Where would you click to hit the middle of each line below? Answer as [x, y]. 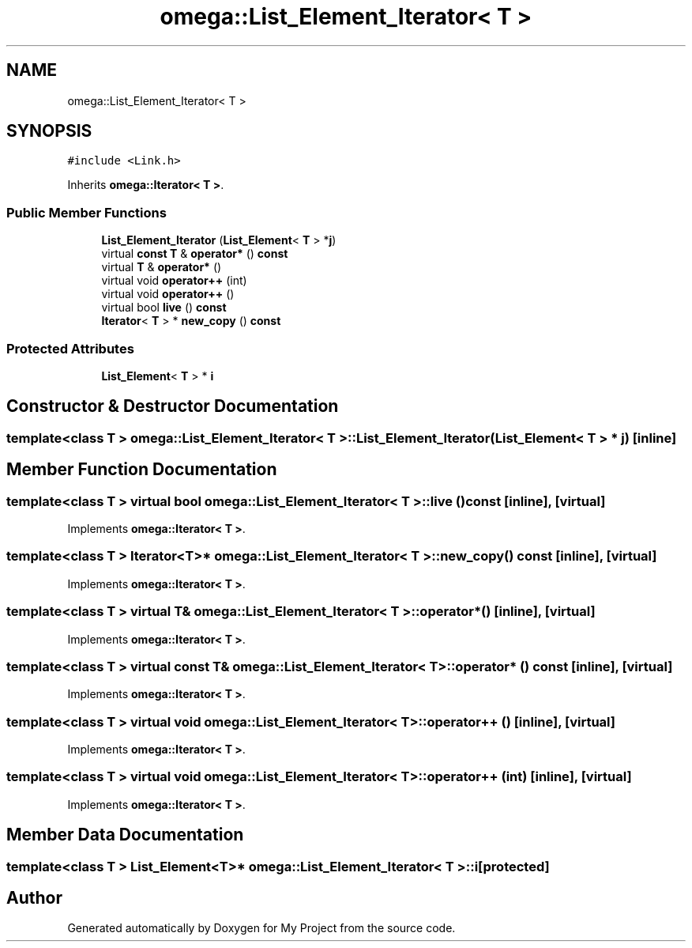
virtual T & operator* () [162, 267]
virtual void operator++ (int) [174, 281]
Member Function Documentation [142, 470]
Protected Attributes [70, 348]
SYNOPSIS [49, 131]
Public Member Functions [86, 212]
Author [34, 898]
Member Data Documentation [125, 835]
